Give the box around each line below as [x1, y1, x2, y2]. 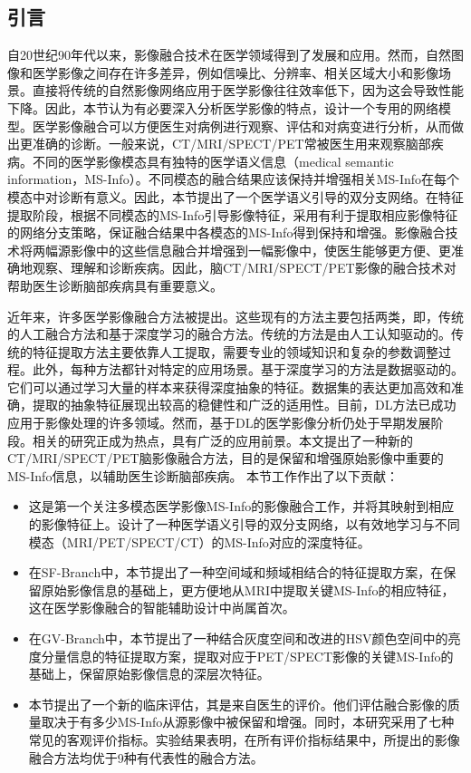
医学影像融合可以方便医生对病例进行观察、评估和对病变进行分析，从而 [32, 116, 451, 135]
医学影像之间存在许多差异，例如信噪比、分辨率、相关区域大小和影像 [32, 63, 438, 82]
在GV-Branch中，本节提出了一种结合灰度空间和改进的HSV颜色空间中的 [28, 629, 448, 648]
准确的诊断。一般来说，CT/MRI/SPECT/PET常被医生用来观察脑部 [32, 134, 431, 153]
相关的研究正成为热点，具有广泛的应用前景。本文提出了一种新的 [32, 430, 413, 449]
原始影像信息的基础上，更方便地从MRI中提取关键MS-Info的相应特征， [41, 580, 455, 599]
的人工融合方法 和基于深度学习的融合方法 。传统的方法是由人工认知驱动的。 [7, 324, 451, 343]
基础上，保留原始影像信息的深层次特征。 [28, 664, 270, 683]
